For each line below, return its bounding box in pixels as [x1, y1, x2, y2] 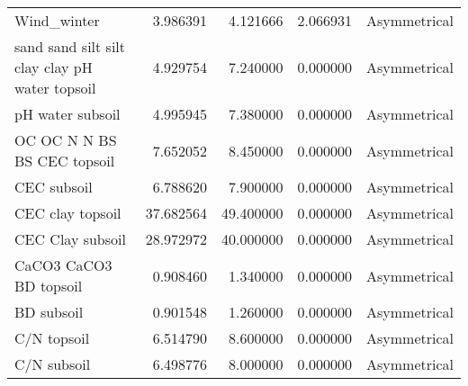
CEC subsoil [14, 176, 93, 197]
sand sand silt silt [14, 36, 126, 57]
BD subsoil [14, 301, 84, 322]
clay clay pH [14, 57, 93, 77]
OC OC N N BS [14, 130, 117, 150]
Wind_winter [14, 10, 100, 31]
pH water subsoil [14, 103, 121, 124]
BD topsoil [14, 275, 83, 296]
